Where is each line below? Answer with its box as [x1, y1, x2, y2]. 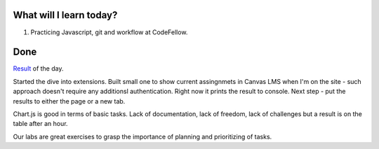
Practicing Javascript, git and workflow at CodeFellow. [30, 28, 188, 36]
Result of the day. [13, 64, 64, 73]
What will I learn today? [13, 9, 118, 21]
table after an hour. [13, 120, 68, 128]
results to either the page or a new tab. [13, 97, 126, 105]
